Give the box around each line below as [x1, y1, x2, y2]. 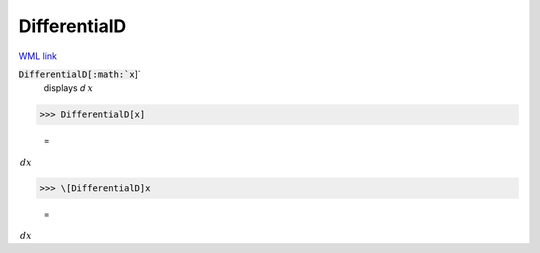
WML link [18, 50, 58, 62]
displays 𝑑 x [43, 82, 94, 94]
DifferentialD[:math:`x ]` [18, 68, 142, 80]
